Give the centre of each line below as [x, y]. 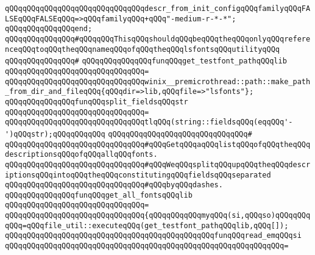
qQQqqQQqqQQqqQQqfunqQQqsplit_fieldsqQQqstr [97, 102]
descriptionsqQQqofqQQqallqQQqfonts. [81, 155]
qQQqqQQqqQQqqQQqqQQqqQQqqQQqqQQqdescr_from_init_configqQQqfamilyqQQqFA [158, 9]
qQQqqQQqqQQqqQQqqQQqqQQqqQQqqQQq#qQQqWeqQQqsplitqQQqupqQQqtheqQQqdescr [158, 164]
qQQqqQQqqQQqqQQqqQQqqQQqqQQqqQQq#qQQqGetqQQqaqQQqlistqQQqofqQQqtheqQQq [158, 144]
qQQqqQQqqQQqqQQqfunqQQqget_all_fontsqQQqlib [99, 195]
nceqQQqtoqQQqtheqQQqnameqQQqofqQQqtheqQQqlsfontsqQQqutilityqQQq [143, 49]
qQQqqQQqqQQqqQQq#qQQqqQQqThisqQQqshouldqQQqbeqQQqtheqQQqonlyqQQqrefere [158, 39]
